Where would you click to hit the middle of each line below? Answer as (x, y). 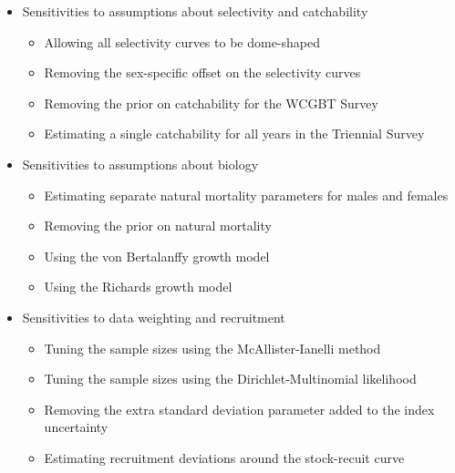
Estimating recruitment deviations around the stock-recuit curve (224, 457)
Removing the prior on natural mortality (158, 226)
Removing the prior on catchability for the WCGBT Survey (211, 103)
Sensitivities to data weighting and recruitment (154, 317)
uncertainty (76, 427)
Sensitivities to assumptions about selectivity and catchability (195, 11)
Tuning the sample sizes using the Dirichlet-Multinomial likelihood (230, 379)
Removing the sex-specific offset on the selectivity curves (202, 72)
